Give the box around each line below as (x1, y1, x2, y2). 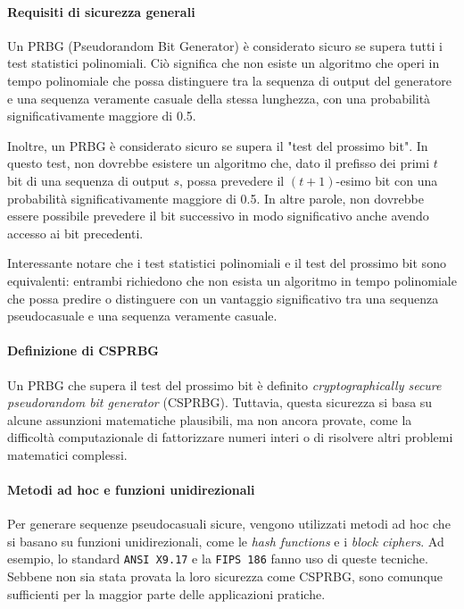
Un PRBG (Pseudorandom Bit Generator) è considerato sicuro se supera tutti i (7, 36, 443, 54)
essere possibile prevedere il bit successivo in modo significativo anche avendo (7, 206, 429, 225)
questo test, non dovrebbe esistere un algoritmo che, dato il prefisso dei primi (7, 154, 430, 172)
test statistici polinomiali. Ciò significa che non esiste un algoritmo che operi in (7, 54, 440, 72)
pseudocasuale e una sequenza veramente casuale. (7, 306, 278, 325)
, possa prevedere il (178, 171, 285, 189)
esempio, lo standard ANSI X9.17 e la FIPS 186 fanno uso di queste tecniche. (7, 549, 428, 568)
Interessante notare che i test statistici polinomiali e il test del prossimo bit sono (7, 254, 446, 272)
